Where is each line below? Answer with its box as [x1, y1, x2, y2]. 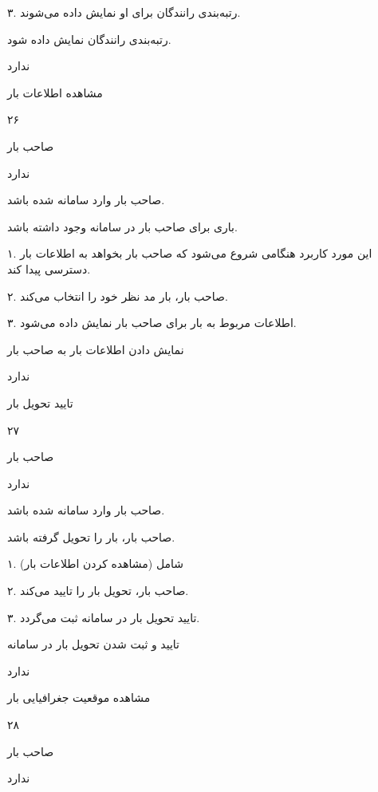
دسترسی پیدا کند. [7, 260, 91, 277]
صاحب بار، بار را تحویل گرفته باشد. [7, 528, 175, 545]
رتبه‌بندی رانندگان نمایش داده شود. [7, 30, 171, 47]
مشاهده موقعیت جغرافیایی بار [7, 689, 151, 706]
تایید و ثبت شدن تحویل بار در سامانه [7, 636, 180, 652]
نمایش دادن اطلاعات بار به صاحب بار [7, 341, 184, 357]
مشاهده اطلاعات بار [7, 84, 103, 100]
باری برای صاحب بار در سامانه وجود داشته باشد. [7, 218, 238, 234]
